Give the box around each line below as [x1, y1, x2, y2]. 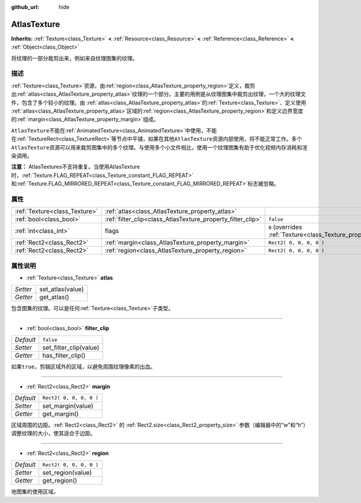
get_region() [42, 476, 78, 485]
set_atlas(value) [39, 285, 84, 293]
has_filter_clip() [42, 351, 86, 360]
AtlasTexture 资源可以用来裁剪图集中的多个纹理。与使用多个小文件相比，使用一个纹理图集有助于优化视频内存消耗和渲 [11, 143, 308, 151]
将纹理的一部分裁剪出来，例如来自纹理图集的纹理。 [11, 54, 138, 61]
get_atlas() [39, 293, 69, 301]
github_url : [11, 4, 39, 10]
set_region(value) [42, 469, 92, 477]
